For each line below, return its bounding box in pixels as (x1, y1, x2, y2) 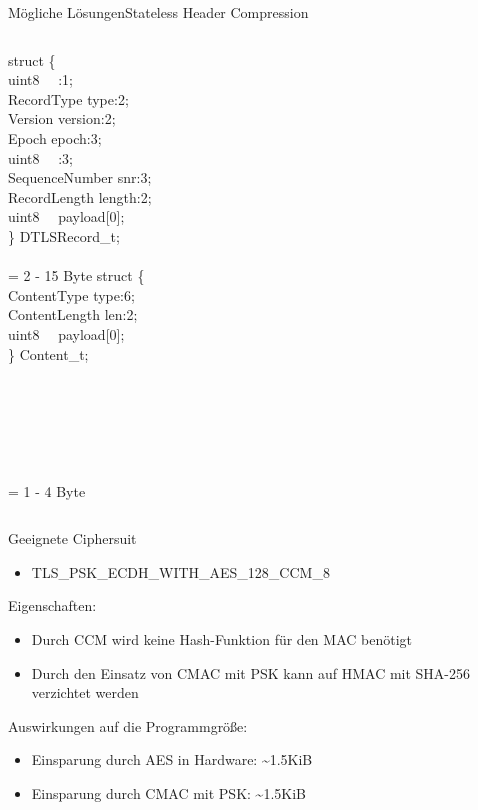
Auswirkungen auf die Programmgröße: (8, 715, 248, 736)
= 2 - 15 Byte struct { (8, 265, 145, 286)
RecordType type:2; (8, 88, 129, 109)
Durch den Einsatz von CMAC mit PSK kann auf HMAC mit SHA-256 (31, 662, 471, 683)
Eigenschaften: (8, 595, 97, 616)
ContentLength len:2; (8, 304, 138, 325)
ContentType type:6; (8, 284, 135, 305)
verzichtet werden (31, 682, 139, 703)
